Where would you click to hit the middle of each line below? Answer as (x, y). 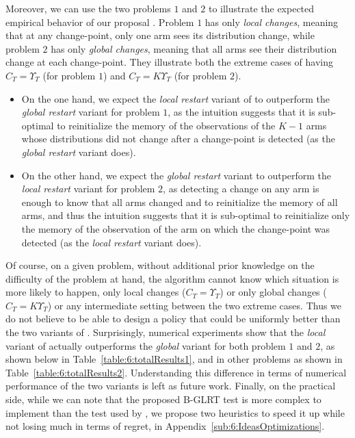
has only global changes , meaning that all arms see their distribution (194, 48)
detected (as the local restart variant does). (111, 242)
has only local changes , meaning (272, 22)
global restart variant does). (79, 152)
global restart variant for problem (91, 112)
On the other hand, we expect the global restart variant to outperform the (176, 175)
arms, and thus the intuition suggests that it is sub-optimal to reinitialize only (186, 215)
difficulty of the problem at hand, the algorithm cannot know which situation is (172, 278)
